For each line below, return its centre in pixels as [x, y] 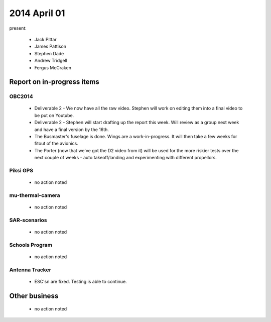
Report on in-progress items [54, 82]
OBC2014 [21, 96]
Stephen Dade [49, 53]
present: [18, 28]
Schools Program [31, 245]
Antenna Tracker [30, 270]
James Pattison [50, 46]
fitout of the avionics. [56, 144]
